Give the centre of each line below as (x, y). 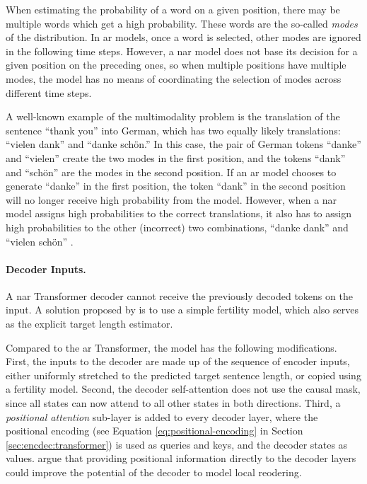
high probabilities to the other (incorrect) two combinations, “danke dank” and (177, 227)
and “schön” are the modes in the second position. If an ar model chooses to (171, 172)
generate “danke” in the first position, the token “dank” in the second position (176, 186)
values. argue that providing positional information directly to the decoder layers (181, 458)
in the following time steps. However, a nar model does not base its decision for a (182, 51)
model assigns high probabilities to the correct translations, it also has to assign (179, 213)
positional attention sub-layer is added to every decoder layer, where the (162, 416)
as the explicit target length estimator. (89, 324)
